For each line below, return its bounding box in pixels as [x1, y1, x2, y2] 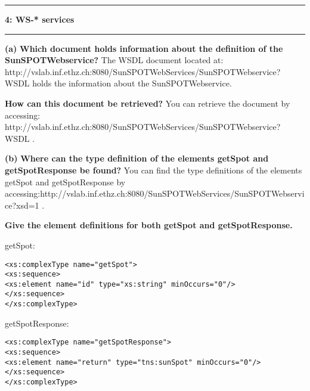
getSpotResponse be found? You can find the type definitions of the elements [5, 163, 302, 176]
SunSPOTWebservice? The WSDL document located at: [5, 54, 224, 66]
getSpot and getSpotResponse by [5, 175, 126, 188]
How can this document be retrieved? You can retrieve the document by [5, 97, 290, 109]
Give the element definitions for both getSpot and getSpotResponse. [5, 219, 293, 231]
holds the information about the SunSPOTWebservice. [32, 77, 232, 89]
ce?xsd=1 [5, 198, 39, 211]
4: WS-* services [5, 13, 75, 25]
